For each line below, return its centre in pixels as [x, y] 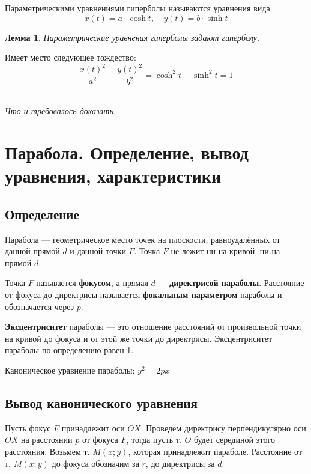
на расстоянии [47, 439]
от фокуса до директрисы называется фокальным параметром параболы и [143, 295]
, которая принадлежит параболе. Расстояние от [215, 451]
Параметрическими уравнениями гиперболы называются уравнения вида [137, 8]
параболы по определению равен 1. [69, 350]
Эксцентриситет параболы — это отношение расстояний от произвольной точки [153, 327]
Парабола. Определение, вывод [127, 152]
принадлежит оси [93, 427]
